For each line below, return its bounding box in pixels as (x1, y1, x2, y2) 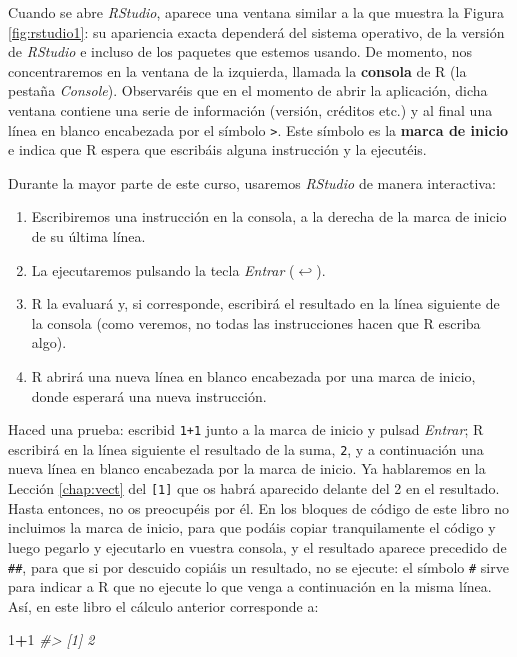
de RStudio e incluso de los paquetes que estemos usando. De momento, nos (8, 41, 473, 62)
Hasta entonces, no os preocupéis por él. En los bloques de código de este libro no (8, 497, 509, 518)
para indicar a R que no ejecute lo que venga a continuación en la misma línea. (8, 576, 492, 597)
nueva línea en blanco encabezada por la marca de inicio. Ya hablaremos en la (8, 458, 486, 479)
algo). (31, 332, 67, 353)
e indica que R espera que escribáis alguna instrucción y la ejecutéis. (8, 139, 427, 160)
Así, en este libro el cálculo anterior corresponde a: (8, 595, 319, 616)
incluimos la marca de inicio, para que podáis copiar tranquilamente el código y (8, 517, 496, 538)
